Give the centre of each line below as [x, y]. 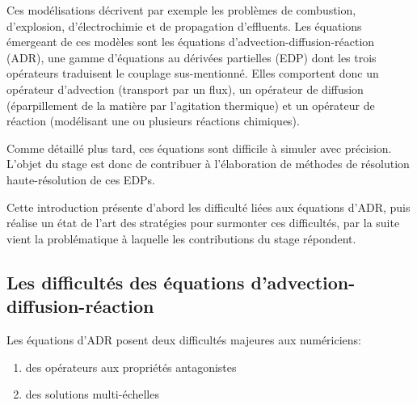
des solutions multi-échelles [92, 394]
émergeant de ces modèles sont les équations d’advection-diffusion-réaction [191, 42]
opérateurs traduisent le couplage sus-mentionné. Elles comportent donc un [193, 73]
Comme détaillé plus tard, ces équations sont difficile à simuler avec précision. [199, 148]
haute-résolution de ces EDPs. [81, 179]
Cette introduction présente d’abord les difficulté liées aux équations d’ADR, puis [208, 207]
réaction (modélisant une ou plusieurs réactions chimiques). [153, 121]
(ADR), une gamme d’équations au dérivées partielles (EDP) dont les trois [192, 57]
